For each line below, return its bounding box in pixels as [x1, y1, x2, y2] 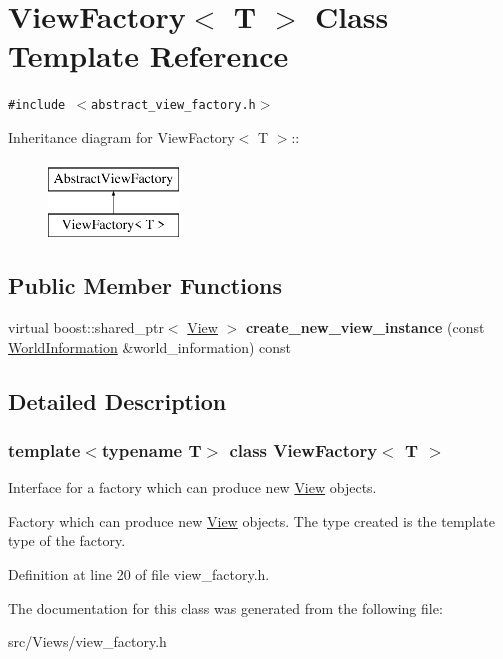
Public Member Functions [8, 270, 282, 301]
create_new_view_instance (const [245, 316, 485, 337]
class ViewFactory [229, 437, 378, 462]
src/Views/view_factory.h [8, 631, 167, 652]
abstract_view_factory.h [91, 98, 256, 113]
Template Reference [8, 35, 289, 76]
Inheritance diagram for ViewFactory [8, 126, 235, 147]
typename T [101, 437, 202, 462]
